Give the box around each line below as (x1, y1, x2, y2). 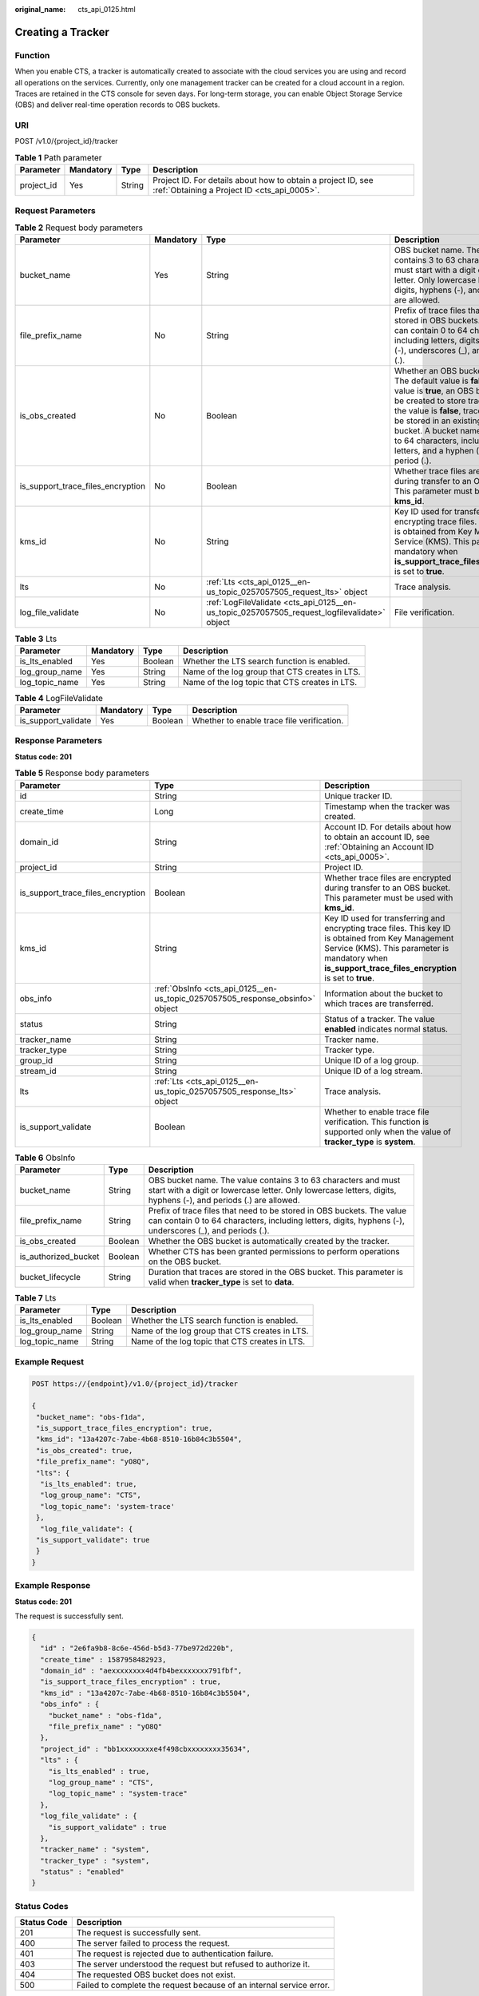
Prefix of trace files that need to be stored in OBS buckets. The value (148, 1206, 407, 1216)
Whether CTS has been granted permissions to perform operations (148, 1246, 400, 1257)
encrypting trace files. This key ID (324, 922, 451, 933)
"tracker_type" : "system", (40, 1856, 150, 1865)
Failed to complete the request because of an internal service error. (76, 1980, 331, 1991)
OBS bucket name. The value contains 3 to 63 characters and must (148, 1174, 401, 1186)
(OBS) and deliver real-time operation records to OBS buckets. (14, 100, 220, 109)
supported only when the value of (324, 1126, 451, 1137)
